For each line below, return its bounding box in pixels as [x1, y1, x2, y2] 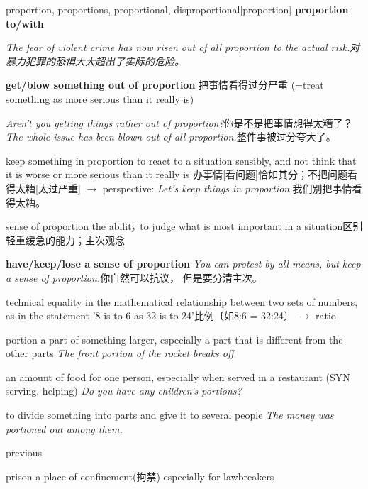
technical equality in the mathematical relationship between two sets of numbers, [6, 294, 358, 309]
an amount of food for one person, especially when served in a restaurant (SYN [6, 369, 350, 384]
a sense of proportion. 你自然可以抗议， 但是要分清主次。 [6, 270, 262, 285]
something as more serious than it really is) [6, 91, 194, 106]
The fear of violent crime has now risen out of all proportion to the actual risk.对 [6, 40, 360, 55]
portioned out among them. [6, 421, 123, 436]
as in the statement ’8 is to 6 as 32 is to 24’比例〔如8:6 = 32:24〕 [6, 308, 294, 323]
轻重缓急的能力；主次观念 [6, 232, 125, 247]
